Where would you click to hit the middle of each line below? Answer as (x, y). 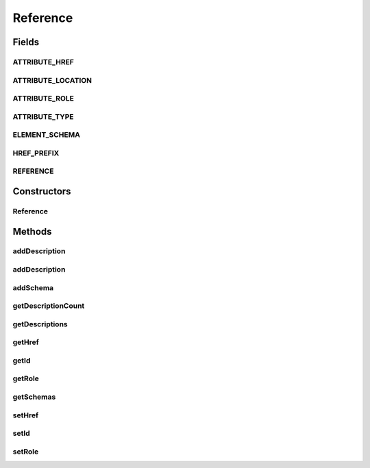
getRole (26, 378)
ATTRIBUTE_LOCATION (52, 80)
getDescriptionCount (49, 306)
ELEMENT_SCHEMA (46, 135)
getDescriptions (40, 324)
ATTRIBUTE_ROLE (44, 99)
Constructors (42, 191)
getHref (26, 342)
